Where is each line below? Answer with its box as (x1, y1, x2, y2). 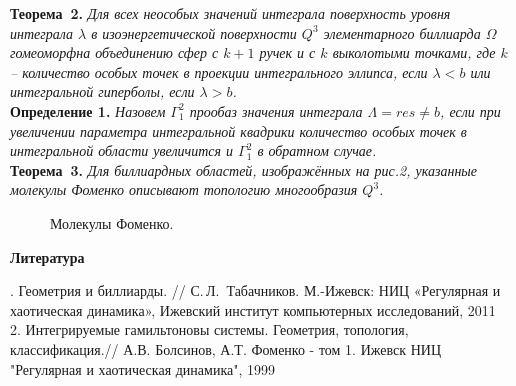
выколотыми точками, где (332, 42, 496, 63)
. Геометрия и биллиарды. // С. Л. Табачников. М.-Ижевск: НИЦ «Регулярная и (10, 280, 501, 301)
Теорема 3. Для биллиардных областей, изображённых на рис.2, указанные (10, 159, 478, 180)
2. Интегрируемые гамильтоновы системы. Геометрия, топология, (10, 319, 409, 340)
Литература (10, 246, 85, 267)
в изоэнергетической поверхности (91, 22, 297, 43)
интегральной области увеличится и (10, 140, 234, 161)
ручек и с (259, 42, 316, 63)
